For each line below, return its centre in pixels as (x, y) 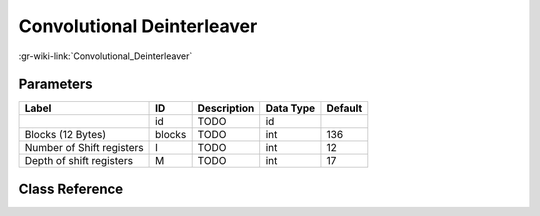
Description (226, 108)
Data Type (290, 108)
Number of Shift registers (84, 148)
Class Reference (71, 188)
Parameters (55, 84)
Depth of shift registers (79, 161)
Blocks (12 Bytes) (65, 135)
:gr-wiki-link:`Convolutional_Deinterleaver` (105, 56)
